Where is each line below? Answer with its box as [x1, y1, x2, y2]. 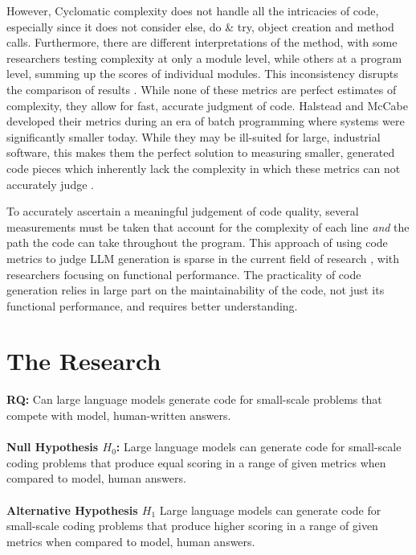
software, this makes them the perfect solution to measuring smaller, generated [6, 144, 395, 161]
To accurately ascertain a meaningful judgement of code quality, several [6, 203, 359, 220]
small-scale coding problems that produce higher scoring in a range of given [6, 517, 378, 534]
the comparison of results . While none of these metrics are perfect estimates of [6, 80, 397, 97]
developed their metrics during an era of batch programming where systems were [6, 113, 405, 129]
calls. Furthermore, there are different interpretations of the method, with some [6, 34, 398, 51]
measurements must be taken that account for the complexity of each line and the [6, 218, 410, 235]
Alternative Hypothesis [6, 501, 138, 518]
